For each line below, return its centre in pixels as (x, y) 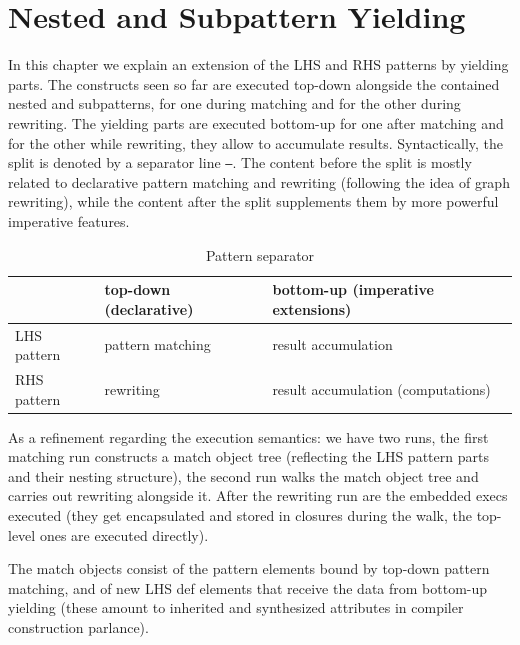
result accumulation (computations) (381, 388)
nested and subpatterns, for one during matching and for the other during (234, 103)
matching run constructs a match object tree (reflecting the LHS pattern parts (248, 456)
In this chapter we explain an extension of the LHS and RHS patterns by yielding (258, 64)
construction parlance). (78, 627)
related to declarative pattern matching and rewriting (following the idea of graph (259, 181)
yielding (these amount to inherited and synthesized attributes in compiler (236, 607)
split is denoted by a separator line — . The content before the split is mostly (240, 162)
